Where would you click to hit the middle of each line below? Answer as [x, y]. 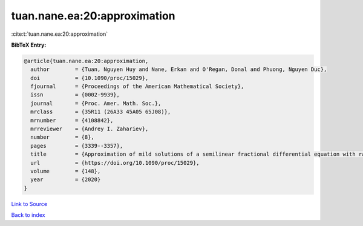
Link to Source [29, 204]
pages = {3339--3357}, [77, 146]
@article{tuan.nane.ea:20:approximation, [86, 61]
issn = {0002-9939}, [75, 95]
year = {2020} [66, 180]
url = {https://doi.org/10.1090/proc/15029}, [115, 163]
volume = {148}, [66, 171]
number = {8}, [63, 137]
